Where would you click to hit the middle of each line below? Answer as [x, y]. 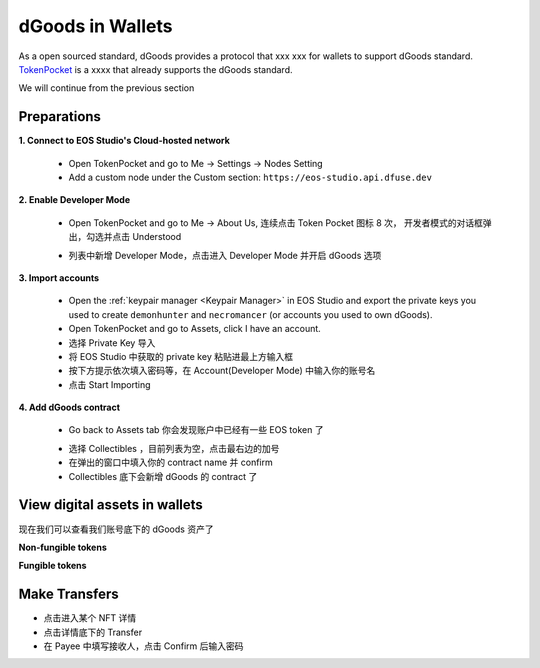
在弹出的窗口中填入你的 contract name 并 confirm [171, 462]
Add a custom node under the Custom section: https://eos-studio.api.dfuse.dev [250, 177]
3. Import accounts [59, 277]
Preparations [60, 116]
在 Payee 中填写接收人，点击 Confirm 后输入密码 [143, 646]
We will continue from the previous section [106, 88]
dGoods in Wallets [95, 26]
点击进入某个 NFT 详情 [90, 618]
